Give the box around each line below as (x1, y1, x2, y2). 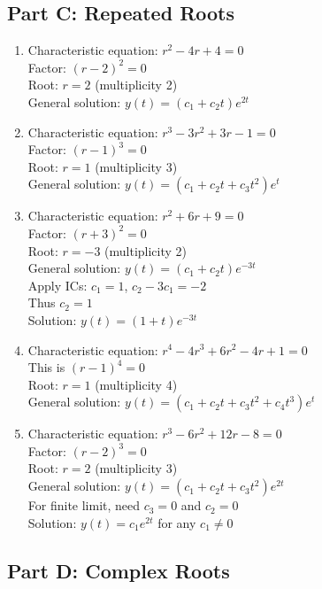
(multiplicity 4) (95, 375, 178, 393)
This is (27, 358, 65, 376)
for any (157, 513, 196, 531)
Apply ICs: (27, 275, 88, 294)
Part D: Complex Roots (7, 556, 230, 584)
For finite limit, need (27, 496, 141, 515)
